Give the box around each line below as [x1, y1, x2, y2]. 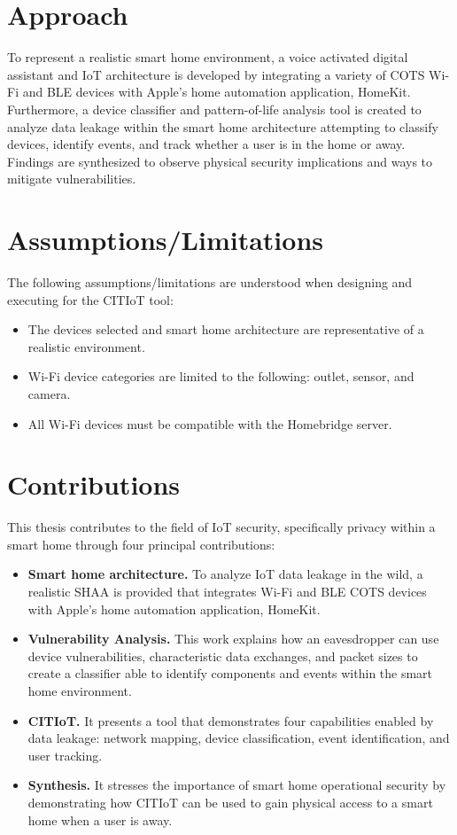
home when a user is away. [27, 810, 173, 829]
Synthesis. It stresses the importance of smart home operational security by [27, 776, 446, 794]
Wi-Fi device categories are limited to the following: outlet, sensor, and [27, 367, 414, 386]
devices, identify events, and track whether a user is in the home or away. [7, 135, 406, 153]
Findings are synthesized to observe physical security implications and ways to [7, 152, 433, 170]
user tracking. [27, 745, 103, 764]
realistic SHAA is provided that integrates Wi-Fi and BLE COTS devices [27, 582, 427, 601]
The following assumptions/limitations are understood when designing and [7, 273, 413, 291]
